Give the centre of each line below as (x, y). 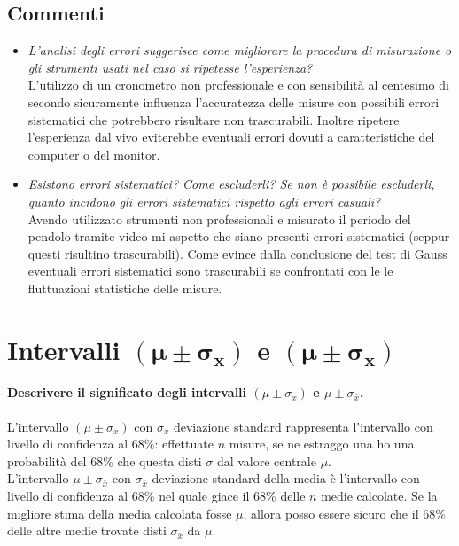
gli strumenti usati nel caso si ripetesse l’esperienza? (170, 67)
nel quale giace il (204, 496)
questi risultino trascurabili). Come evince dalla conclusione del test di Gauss (237, 253)
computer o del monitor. (94, 154)
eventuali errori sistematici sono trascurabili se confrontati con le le (210, 271)
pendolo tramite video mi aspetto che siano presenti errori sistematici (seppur (239, 236)
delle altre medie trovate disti (87, 530)
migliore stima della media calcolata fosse (120, 513)
